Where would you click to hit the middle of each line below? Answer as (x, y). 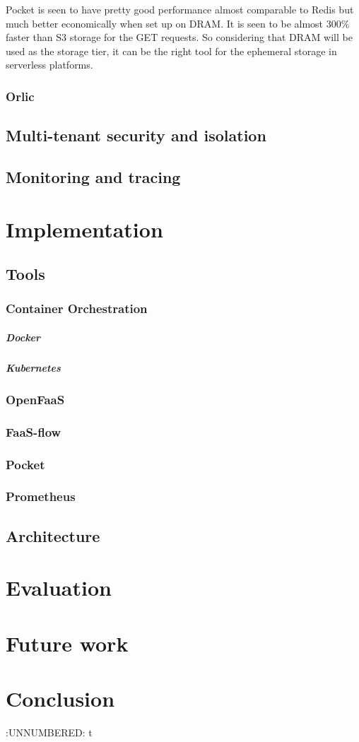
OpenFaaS (35, 399)
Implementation (84, 229)
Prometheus (41, 496)
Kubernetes (33, 367)
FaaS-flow (34, 431)
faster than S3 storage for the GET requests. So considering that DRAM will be (179, 37)
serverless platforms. (49, 65)
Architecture (53, 535)
